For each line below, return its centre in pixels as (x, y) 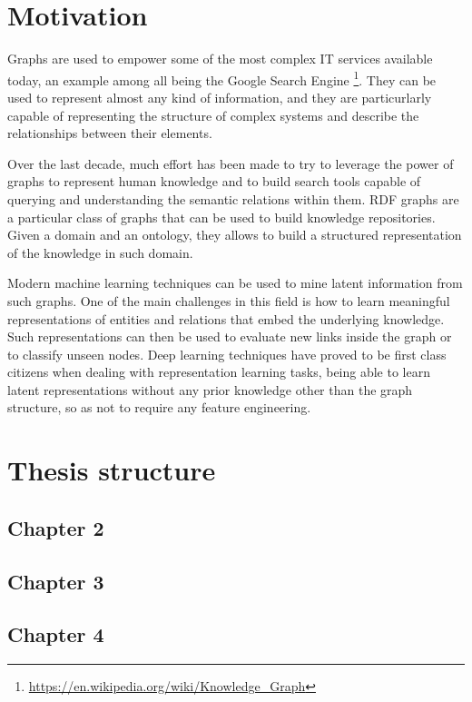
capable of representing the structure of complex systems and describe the (213, 115)
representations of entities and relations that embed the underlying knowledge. (226, 318)
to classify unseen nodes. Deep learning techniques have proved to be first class (227, 354)
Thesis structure (112, 470)
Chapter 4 (56, 634)
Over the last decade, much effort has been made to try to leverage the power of (231, 163)
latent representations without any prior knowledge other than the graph (210, 389)
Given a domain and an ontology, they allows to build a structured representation (235, 235)
